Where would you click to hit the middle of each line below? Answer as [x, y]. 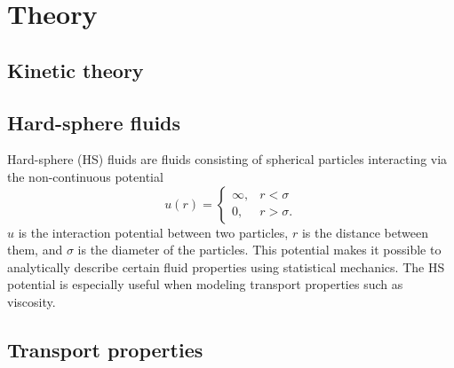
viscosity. [32, 301]
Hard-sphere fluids [94, 122]
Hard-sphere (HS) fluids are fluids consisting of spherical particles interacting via [227, 159]
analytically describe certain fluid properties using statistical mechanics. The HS [226, 266]
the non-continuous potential [85, 176]
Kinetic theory [76, 70]
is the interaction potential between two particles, [153, 232]
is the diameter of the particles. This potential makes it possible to [259, 250]
